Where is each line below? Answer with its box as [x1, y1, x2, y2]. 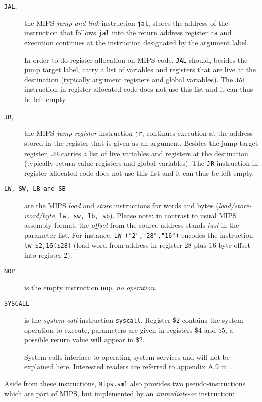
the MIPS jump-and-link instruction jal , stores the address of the [24, 17, 228, 28]
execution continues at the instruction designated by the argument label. [24, 37, 249, 47]
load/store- [218, 200, 252, 211]
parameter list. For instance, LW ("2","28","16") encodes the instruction [24, 229, 253, 240]
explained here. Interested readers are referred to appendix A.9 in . [24, 361, 231, 372]
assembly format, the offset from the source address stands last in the [24, 220, 239, 230]
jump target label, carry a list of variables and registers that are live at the [24, 64, 256, 75]
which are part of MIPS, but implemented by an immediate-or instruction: [4, 388, 235, 398]
